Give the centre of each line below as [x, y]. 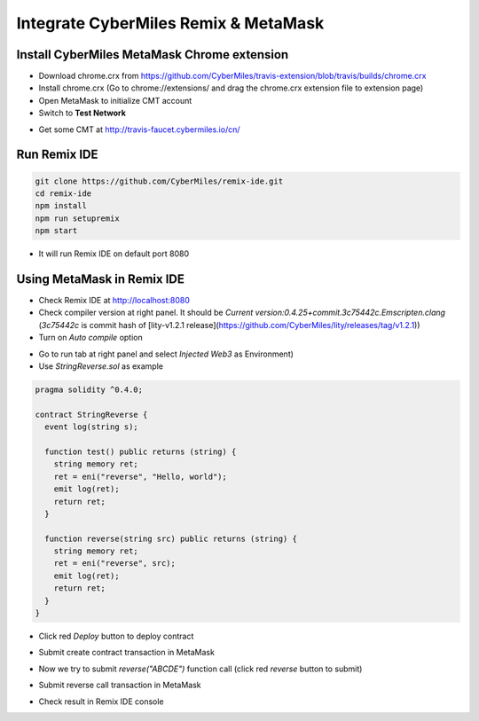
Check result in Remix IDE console [101, 701]
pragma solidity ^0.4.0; [89, 390]
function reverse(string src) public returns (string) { [171, 538]
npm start [56, 231]
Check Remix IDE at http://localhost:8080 [114, 301]
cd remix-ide [63, 194]
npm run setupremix [77, 218]
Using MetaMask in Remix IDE [101, 279]
